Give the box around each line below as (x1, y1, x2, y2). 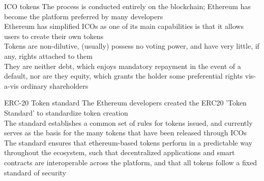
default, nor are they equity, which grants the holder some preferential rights (4, 70, 243, 81)
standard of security (4, 167, 66, 177)
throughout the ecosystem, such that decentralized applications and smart (4, 147, 235, 158)
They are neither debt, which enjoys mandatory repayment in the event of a (4, 60, 241, 71)
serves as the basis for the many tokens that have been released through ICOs (4, 127, 247, 138)
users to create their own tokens (4, 30, 104, 41)
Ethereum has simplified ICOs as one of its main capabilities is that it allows (4, 21, 244, 31)
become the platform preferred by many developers (4, 11, 163, 21)
